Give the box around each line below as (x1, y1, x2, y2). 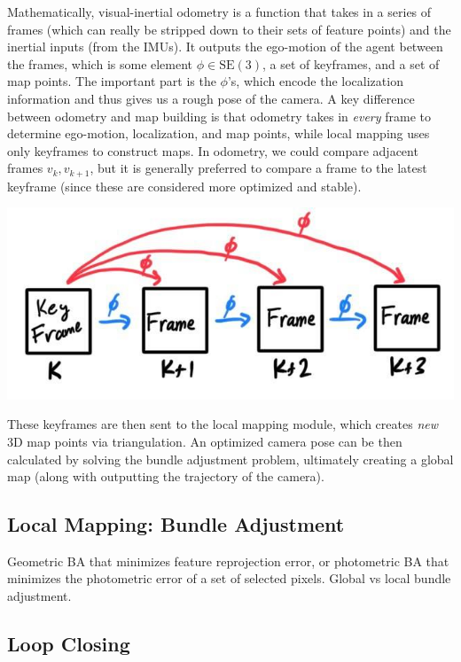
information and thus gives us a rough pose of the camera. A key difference (7, 89, 415, 107)
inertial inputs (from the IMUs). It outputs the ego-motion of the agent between (7, 37, 443, 56)
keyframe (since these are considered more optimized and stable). (7, 176, 362, 195)
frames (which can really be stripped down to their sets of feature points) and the (7, 19, 451, 38)
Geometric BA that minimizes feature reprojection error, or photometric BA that (7, 551, 449, 570)
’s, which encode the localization (227, 72, 403, 90)
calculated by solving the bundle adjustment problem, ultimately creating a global (7, 449, 454, 468)
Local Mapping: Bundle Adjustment (7, 510, 345, 538)
